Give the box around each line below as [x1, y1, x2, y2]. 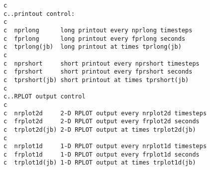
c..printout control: [3, 10, 75, 17]
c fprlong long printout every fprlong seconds [3, 35, 186, 42]
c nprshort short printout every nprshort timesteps [3, 60, 200, 67]
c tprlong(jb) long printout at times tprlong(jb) [3, 43, 182, 51]
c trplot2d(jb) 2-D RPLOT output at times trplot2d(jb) [3, 126, 196, 133]
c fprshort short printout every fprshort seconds [3, 68, 193, 76]
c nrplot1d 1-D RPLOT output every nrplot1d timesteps [3, 143, 207, 150]
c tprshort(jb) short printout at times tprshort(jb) [3, 76, 189, 84]
